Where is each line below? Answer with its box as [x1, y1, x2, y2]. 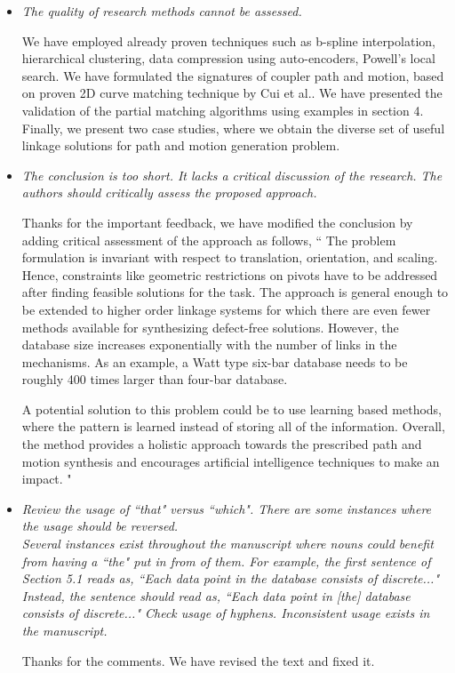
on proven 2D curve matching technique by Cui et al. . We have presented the [21, 84, 443, 102]
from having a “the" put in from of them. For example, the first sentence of [21, 551, 431, 570]
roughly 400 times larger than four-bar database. [21, 370, 288, 389]
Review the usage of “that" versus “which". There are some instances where [21, 499, 432, 517]
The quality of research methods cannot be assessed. [21, 2, 302, 20]
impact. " [21, 469, 72, 488]
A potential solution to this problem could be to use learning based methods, [21, 399, 443, 418]
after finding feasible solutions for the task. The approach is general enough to [21, 283, 449, 301]
